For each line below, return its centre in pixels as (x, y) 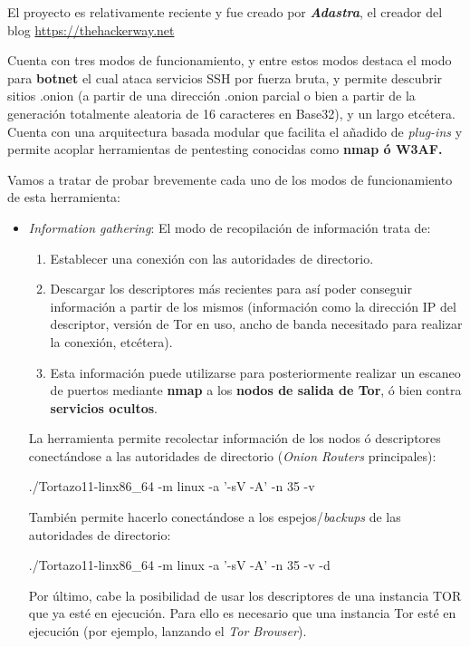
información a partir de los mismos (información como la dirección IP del (253, 306)
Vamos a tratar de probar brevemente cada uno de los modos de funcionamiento (230, 179)
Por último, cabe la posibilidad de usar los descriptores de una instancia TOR (245, 595)
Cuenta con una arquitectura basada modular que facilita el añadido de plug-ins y (235, 131)
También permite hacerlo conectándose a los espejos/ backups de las (215, 517)
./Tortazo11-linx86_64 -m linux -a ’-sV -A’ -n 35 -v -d (179, 565)
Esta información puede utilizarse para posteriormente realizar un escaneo (255, 372)
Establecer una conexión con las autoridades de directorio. (212, 258)
